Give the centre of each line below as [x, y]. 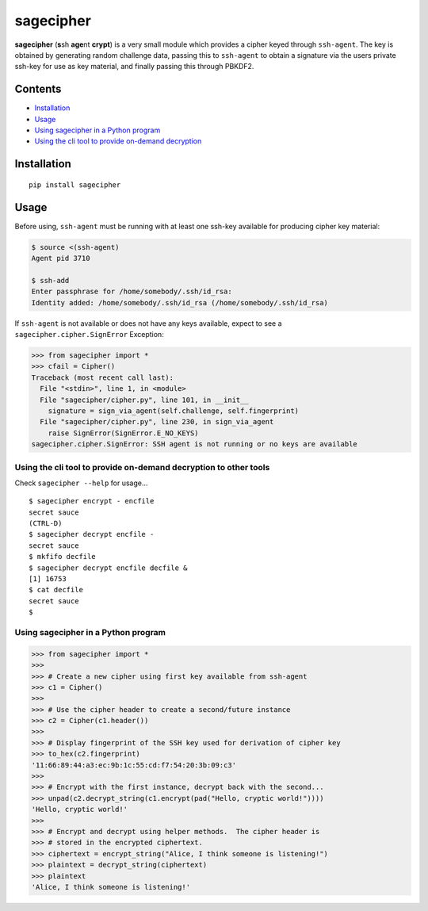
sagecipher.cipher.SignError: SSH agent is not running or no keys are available [195, 444]
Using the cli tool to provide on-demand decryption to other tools [142, 467]
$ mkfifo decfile [62, 557]
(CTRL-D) [46, 524]
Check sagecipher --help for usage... [81, 483]
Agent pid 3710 [61, 258]
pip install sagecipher [75, 185]
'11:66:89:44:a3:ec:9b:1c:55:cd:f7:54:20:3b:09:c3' [134, 765]
